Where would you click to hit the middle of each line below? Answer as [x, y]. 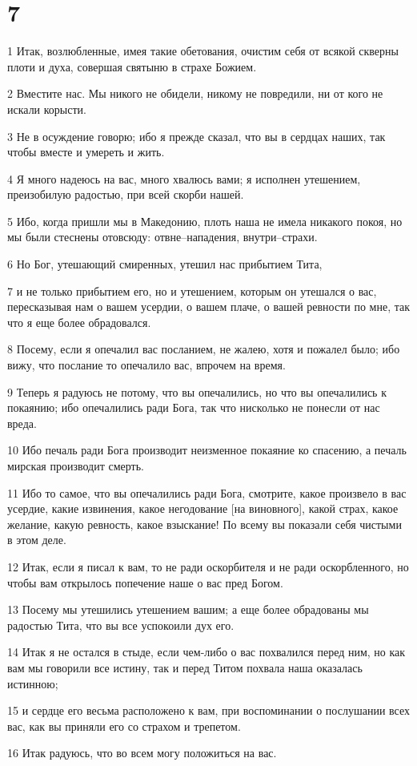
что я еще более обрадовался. [79, 322]
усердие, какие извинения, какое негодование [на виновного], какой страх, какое [203, 508]
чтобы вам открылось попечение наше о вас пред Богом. [145, 582]
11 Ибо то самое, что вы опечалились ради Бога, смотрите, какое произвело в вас [207, 492]
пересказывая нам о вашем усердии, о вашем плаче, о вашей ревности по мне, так [209, 306]
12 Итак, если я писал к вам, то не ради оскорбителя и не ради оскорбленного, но [208, 566]
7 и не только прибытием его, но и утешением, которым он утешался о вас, [192, 290]
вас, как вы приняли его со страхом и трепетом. [124, 726]
